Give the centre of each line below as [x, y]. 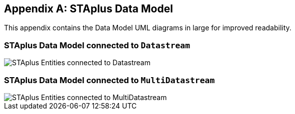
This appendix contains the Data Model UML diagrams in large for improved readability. [148, 28]
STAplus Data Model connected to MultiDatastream [109, 80]
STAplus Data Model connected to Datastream [97, 45]
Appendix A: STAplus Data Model [88, 9]
